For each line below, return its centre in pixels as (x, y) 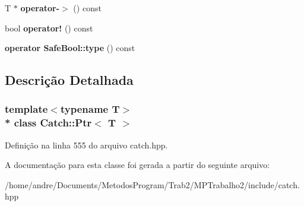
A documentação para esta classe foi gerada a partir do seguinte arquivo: (137, 165)
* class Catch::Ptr (48, 123)
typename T (90, 109)
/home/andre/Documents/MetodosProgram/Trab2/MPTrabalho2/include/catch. (152, 184)
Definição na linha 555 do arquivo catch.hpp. (86, 145)
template (26, 109)
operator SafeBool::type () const (70, 48)
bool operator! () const (49, 28)
